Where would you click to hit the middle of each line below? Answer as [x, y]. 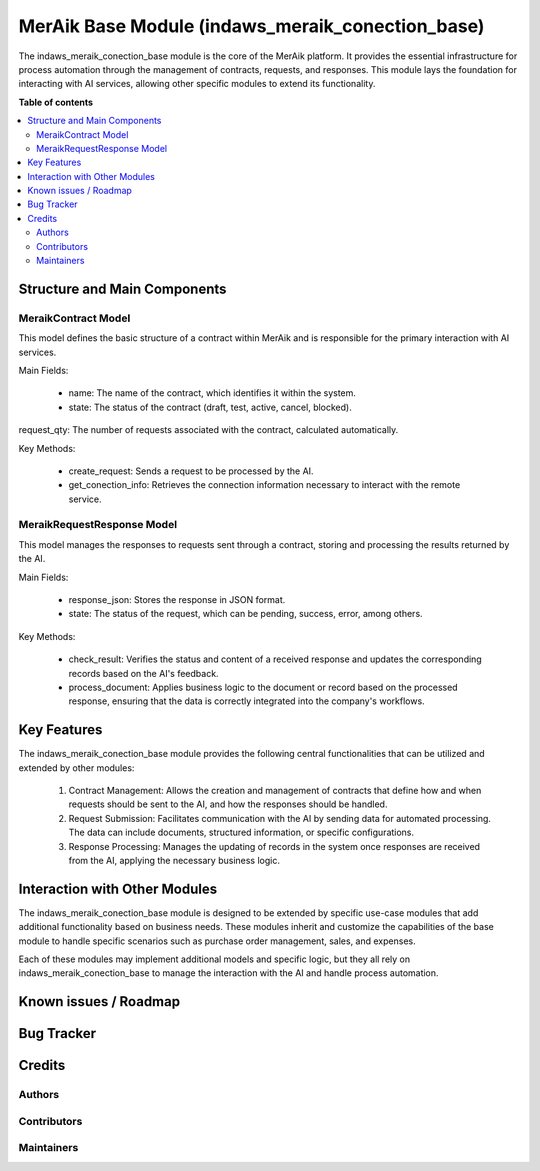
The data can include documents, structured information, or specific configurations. [241, 832]
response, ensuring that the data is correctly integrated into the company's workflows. [246, 701]
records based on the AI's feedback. [143, 673]
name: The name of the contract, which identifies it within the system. [212, 393]
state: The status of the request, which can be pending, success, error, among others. [246, 614]
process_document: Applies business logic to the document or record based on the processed [263, 687]
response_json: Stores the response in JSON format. [177, 599]
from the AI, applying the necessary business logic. [174, 860]
